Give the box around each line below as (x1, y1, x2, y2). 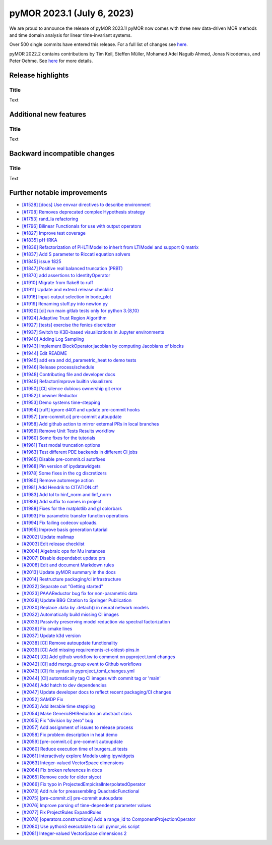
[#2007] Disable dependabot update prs (22, 555, 106, 561)
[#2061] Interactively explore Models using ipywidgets (22, 753, 134, 759)
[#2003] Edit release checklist (22, 541, 85, 547)
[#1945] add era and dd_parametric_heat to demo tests (22, 357, 137, 363)
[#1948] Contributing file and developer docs (22, 371, 115, 377)
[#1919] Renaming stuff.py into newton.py (22, 300, 108, 306)
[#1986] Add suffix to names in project (22, 498, 102, 504)
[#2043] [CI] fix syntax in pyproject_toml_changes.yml (22, 668, 135, 674)
